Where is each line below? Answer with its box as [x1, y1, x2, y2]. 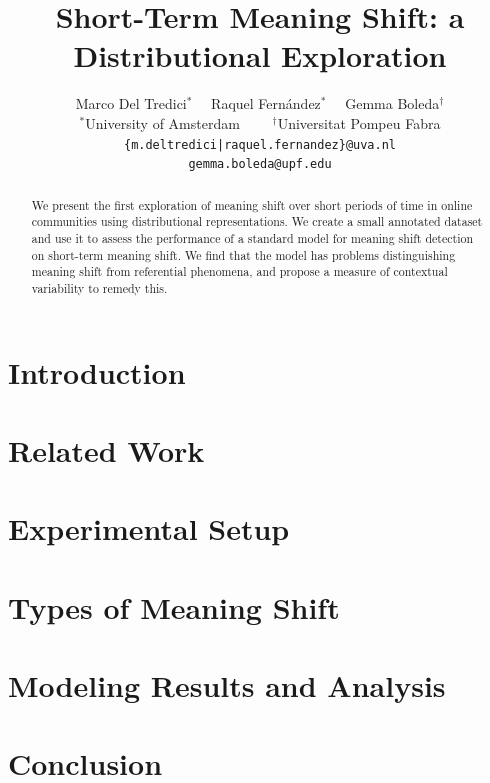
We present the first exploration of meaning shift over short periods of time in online [31, 196, 473, 213]
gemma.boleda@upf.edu [188, 157, 332, 172]
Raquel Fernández [211, 93, 321, 114]
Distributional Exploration [73, 35, 447, 76]
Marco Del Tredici [75, 93, 187, 114]
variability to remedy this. [31, 279, 168, 296]
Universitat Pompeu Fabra [277, 112, 441, 133]
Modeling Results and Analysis [8, 665, 446, 706]
